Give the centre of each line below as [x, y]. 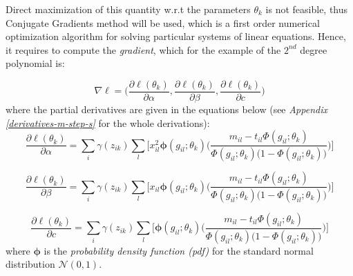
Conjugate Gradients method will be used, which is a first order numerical [163, 22]
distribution [30, 264]
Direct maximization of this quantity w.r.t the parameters [128, 9]
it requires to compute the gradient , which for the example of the [143, 49]
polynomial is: [35, 63]
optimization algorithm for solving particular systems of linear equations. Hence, [176, 36]
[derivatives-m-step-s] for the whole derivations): [108, 122]
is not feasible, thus [307, 9]
